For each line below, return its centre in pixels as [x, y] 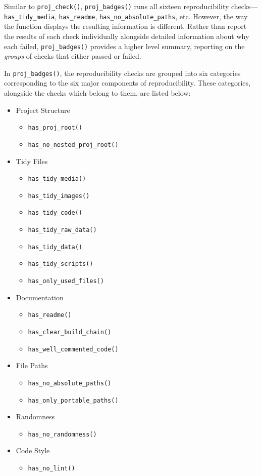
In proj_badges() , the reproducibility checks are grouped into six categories [122, 73]
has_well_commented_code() [73, 349]
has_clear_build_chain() [70, 332]
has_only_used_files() [66, 281]
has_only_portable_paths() [73, 400]
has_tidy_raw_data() [62, 230]
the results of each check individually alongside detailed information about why [127, 36]
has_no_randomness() [62, 434]
